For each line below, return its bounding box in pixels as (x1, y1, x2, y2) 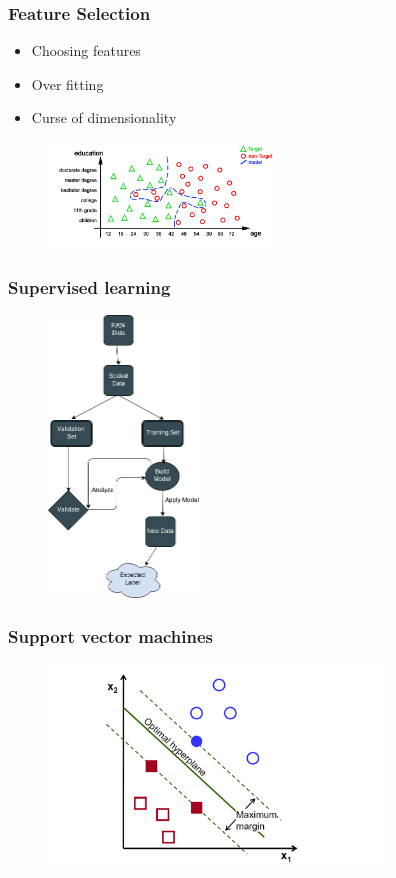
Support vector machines (8, 624, 214, 649)
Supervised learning (8, 274, 171, 299)
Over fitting (31, 73, 104, 94)
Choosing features (31, 40, 141, 61)
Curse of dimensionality (31, 107, 177, 128)
